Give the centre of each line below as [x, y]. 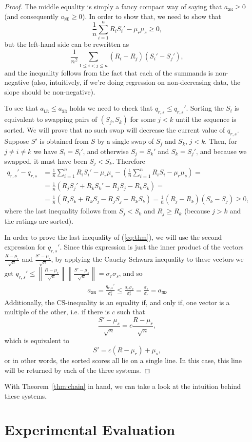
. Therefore [129, 161]
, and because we [221, 151]
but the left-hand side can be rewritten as [67, 44]
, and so [131, 273]
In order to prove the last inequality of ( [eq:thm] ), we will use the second [113, 237]
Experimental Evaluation [90, 429]
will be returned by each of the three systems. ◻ [77, 370]
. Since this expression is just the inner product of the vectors [152, 246]
